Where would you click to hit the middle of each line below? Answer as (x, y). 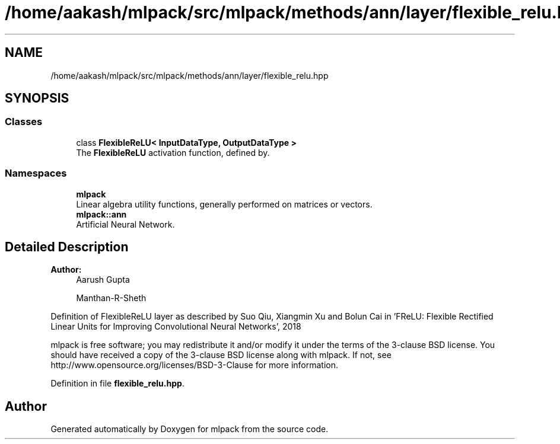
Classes (24, 122)
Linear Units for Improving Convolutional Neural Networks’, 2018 (176, 327)
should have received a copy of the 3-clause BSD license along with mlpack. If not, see (221, 355)
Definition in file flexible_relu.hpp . (117, 384)
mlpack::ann (101, 214)
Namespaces (36, 173)
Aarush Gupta (103, 280)
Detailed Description (67, 247)
